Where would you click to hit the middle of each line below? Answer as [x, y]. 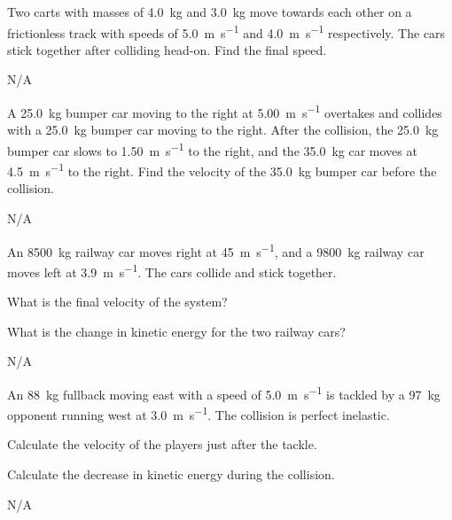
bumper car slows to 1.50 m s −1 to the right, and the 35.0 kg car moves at [212, 149]
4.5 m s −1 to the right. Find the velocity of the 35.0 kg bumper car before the [222, 170]
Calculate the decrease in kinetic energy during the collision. [171, 473]
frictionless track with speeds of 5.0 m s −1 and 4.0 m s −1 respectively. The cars [226, 31]
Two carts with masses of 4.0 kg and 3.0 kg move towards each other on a [210, 12]
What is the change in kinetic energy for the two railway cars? [176, 331]
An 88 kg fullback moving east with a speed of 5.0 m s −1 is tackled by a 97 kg [224, 392]
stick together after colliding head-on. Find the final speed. [167, 49]
